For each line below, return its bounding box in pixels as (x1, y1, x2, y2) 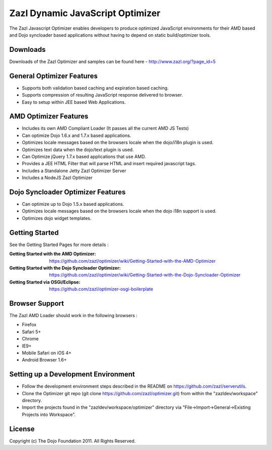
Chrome (22, 336, 39, 342)
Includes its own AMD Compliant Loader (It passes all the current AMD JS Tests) (22, 125, 189, 131)
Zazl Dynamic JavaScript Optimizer (9, 8, 161, 19)
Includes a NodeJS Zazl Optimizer (22, 175, 93, 181)
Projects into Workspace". (22, 411, 76, 417)
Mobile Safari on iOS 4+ (22, 350, 72, 356)
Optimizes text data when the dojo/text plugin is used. (22, 146, 134, 153)
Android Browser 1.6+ (22, 357, 67, 363)
